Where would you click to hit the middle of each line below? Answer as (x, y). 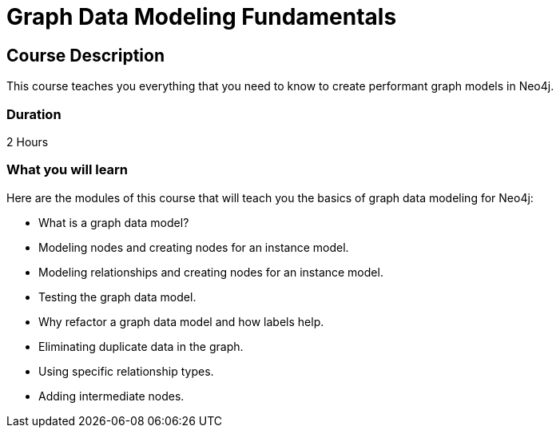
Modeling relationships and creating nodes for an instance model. (211, 272)
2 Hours (28, 141)
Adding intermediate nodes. (111, 396)
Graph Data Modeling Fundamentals (202, 17)
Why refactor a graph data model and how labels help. (181, 321)
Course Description (85, 55)
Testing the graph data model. (117, 297)
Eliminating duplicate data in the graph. (141, 346)
